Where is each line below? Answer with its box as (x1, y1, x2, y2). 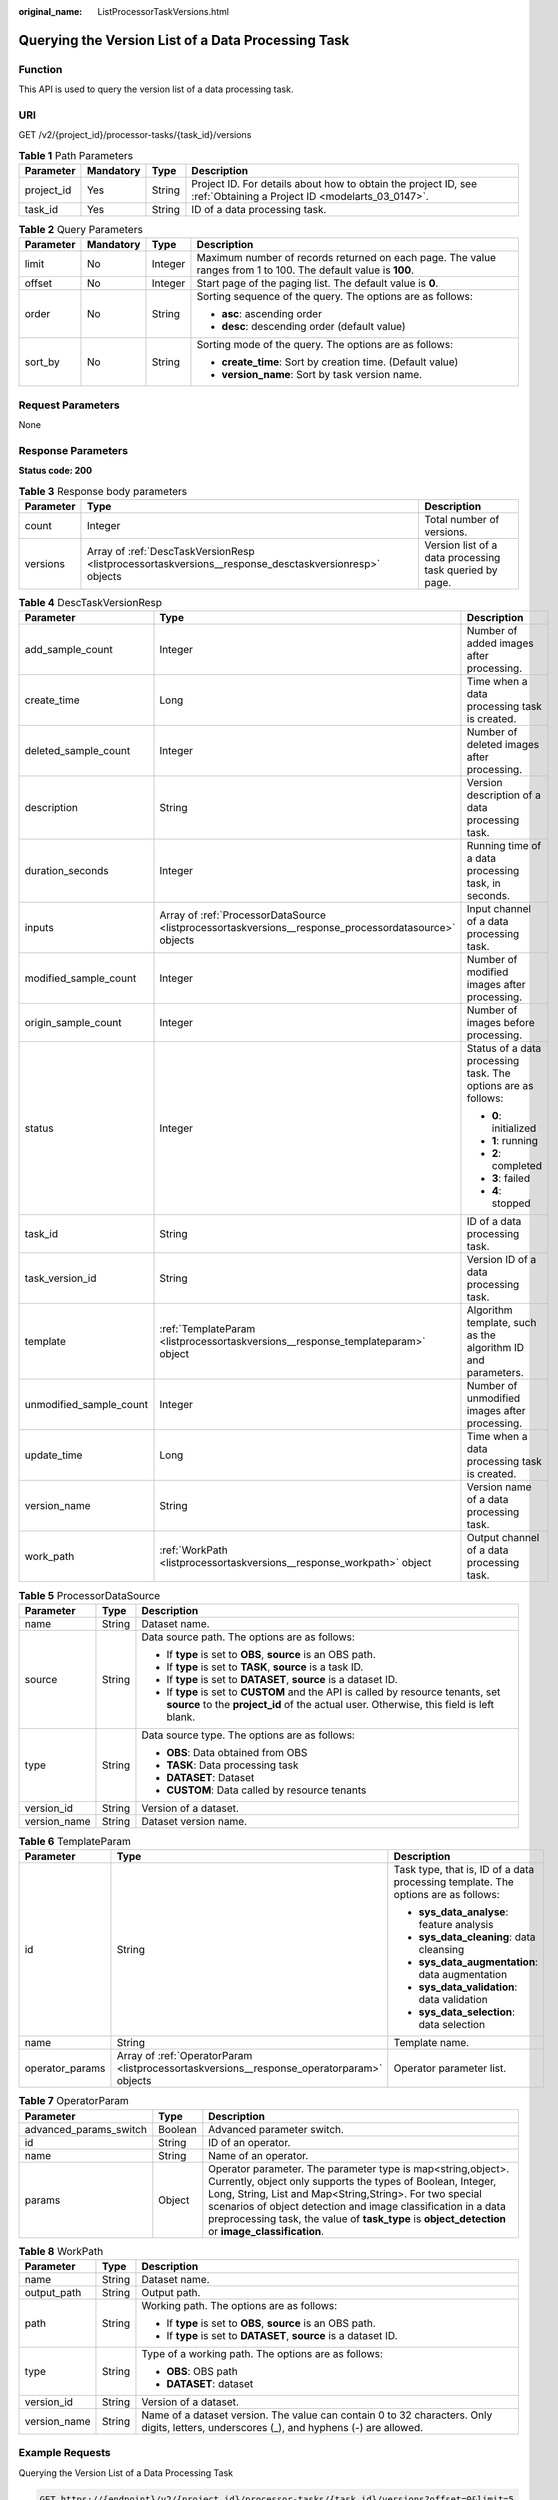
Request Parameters (18, 398, 120, 412)
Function (18, 62, 63, 76)
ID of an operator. (208, 2135, 291, 2149)
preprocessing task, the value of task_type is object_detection (208, 2211, 507, 2225)
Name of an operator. (208, 2148, 309, 2162)
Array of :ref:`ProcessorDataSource (159, 908, 327, 922)
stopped (491, 1196, 531, 1210)
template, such (466, 1316, 537, 1330)
